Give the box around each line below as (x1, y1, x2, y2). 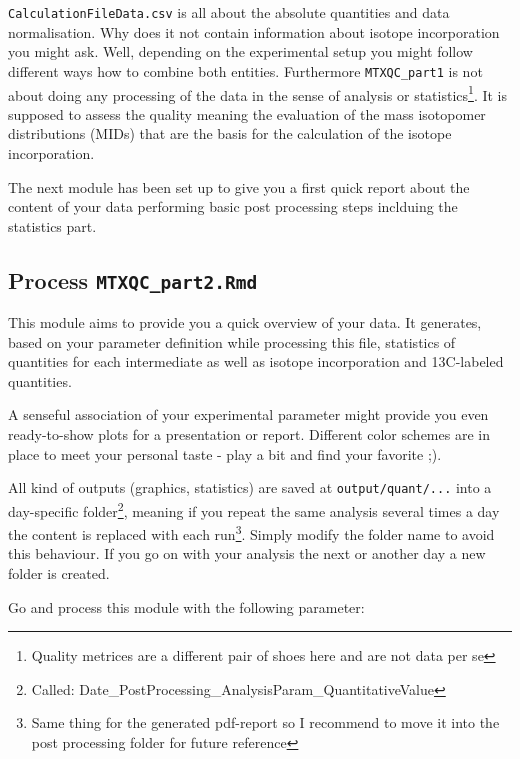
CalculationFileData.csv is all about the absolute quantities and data (8, 2, 450, 22)
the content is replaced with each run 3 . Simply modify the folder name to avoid (8, 521, 495, 544)
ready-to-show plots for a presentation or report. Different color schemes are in (8, 424, 490, 445)
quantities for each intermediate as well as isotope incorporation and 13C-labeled (8, 351, 504, 372)
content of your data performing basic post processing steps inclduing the (8, 196, 458, 217)
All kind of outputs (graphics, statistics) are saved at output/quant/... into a (8, 477, 492, 498)
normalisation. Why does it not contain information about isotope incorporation (8, 21, 500, 42)
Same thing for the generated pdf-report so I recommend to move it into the (31, 712, 500, 733)
